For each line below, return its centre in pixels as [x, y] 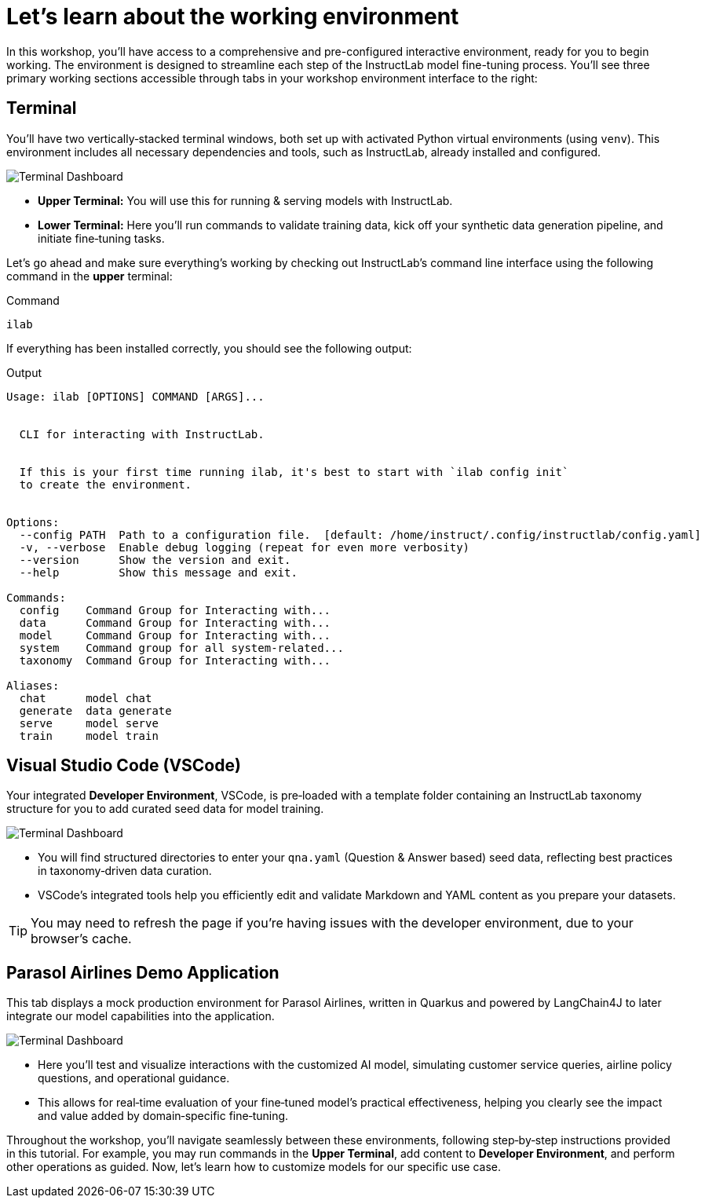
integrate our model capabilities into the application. [141, 1016]
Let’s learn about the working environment [233, 16]
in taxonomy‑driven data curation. [125, 871]
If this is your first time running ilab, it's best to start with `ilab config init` [294, 472]
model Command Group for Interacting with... [175, 635]
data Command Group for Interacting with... [175, 622]
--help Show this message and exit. [158, 572]
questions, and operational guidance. [134, 1078]
